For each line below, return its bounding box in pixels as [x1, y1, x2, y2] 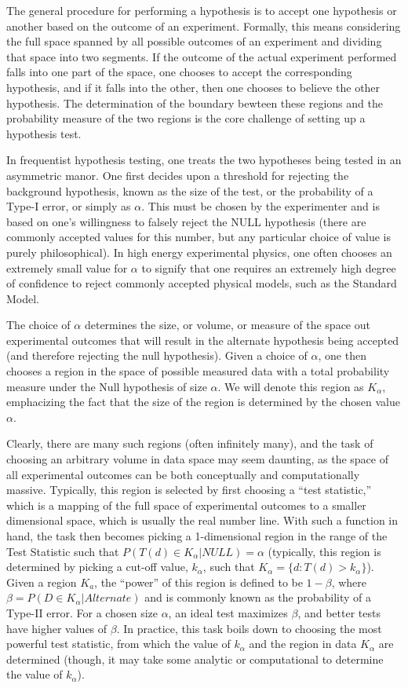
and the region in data [249, 635, 357, 652]
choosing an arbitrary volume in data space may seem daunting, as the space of [6, 451, 388, 467]
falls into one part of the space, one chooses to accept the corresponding [6, 64, 352, 80]
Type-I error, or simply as [6, 198, 131, 214]
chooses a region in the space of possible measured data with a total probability [6, 363, 390, 379]
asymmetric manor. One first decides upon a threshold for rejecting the [6, 167, 349, 183]
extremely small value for [6, 259, 128, 276]
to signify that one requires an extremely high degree [141, 259, 396, 276]
